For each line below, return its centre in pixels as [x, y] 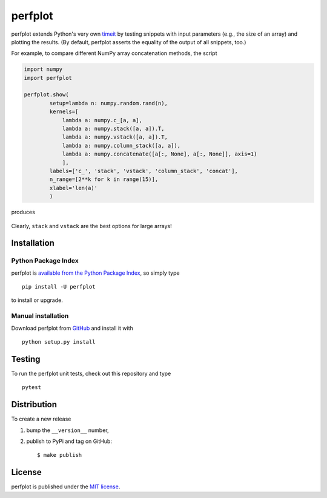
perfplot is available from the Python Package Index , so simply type [95, 273]
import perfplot [48, 78]
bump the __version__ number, [68, 430]
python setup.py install [59, 342]
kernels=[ [64, 112]
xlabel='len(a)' [74, 188]
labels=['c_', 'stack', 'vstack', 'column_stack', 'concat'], [144, 171]
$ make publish [60, 455]
